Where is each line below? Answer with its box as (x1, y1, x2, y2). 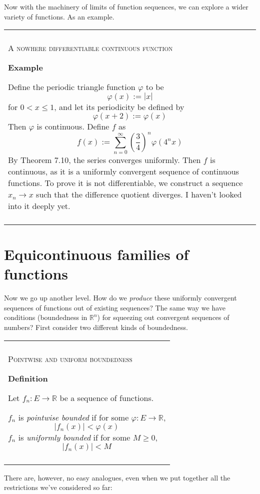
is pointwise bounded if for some (18, 411, 129, 423)
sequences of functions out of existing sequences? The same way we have (4, 302, 226, 312)
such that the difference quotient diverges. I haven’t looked (36, 188, 242, 200)
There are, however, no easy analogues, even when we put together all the (4, 472, 230, 482)
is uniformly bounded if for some (18, 431, 130, 443)
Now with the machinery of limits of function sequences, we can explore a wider (4, 1, 248, 11)
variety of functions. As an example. (4, 11, 114, 21)
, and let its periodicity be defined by (54, 101, 184, 113)
